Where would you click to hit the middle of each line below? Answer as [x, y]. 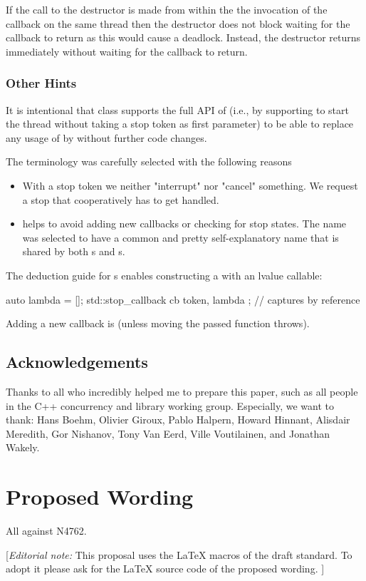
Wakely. [23, 447]
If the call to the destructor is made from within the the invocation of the [167, 9]
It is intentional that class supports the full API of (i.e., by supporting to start [177, 109]
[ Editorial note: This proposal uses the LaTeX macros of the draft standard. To [179, 554]
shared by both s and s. [74, 251]
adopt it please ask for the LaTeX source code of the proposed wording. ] [165, 569]
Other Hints [41, 83]
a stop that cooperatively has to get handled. [121, 199]
